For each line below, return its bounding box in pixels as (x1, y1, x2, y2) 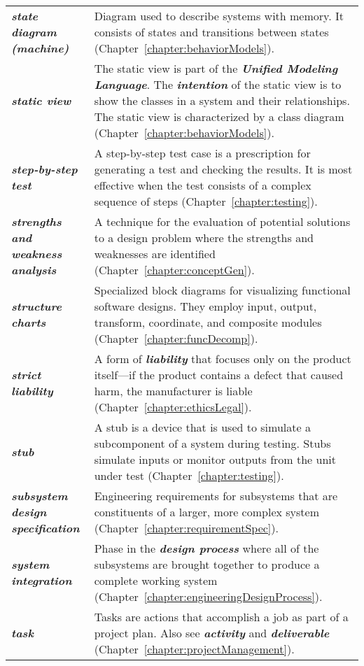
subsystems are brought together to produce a (94, 556, 320, 572)
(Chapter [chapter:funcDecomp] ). (94, 330, 258, 346)
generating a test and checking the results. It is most (94, 161, 353, 177)
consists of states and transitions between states (94, 24, 329, 40)
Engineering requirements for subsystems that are (94, 488, 338, 504)
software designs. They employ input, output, (94, 298, 317, 314)
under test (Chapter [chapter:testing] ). (94, 467, 284, 483)
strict (11, 367, 41, 383)
